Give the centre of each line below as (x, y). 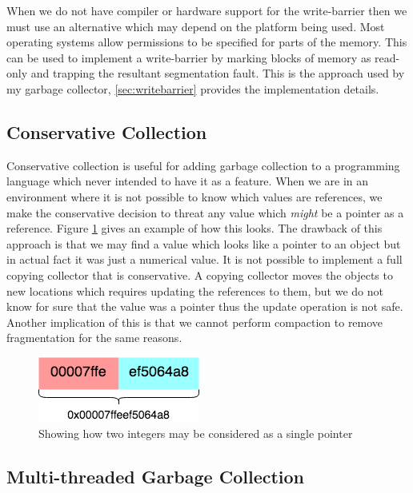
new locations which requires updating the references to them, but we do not (195, 290)
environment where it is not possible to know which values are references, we (194, 196)
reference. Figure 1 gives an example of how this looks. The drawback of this (194, 228)
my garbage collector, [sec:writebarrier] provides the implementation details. (193, 88)
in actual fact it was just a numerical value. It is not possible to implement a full (204, 259)
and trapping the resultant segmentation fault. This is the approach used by (218, 73)
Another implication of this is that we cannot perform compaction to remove (195, 322)
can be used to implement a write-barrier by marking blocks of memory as (189, 57)
